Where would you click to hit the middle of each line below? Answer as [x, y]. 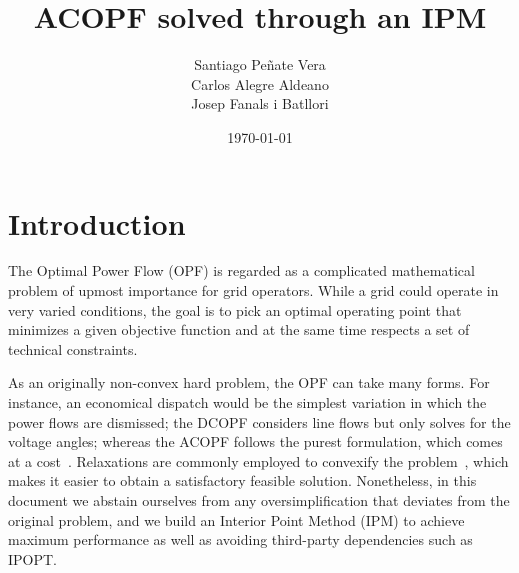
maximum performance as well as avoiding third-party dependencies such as [240, 539]
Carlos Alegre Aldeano [260, 83]
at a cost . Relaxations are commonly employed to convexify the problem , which [258, 460]
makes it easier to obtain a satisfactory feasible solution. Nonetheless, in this [242, 480]
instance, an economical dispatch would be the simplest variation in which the [247, 402]
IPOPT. [33, 558]
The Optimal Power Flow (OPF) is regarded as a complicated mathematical [241, 270]
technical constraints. [73, 348]
